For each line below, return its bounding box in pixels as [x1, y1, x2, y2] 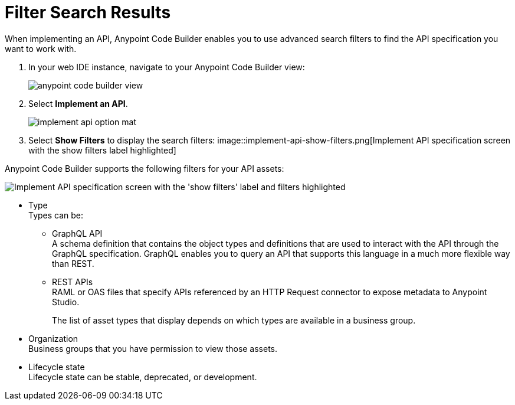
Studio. [52, 296, 80, 307]
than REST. [52, 258, 94, 269]
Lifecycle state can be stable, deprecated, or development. [28, 371, 257, 382]
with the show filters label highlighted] [28, 145, 176, 155]
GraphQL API [52, 228, 103, 239]
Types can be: [28, 210, 84, 220]
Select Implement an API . [28, 98, 128, 109]
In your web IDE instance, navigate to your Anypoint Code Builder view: [28, 61, 305, 72]
